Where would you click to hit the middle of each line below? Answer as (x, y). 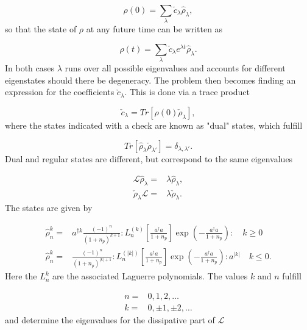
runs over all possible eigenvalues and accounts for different (175, 68)
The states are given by (49, 208)
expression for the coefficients (60, 92)
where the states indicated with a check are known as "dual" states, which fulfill (154, 125)
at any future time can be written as (154, 29)
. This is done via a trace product (187, 92)
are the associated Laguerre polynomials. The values (150, 276)
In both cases (30, 68)
